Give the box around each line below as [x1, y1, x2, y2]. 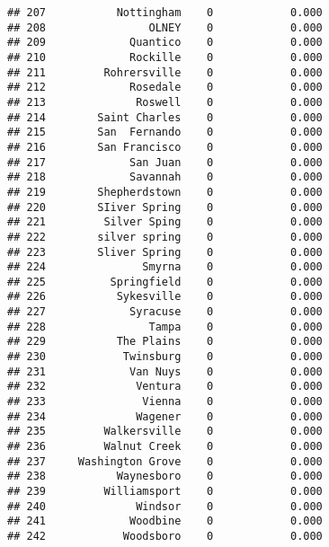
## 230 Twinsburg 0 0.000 [7, 350, 323, 364]
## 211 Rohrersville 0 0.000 [7, 66, 323, 79]
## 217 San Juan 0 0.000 [7, 155, 323, 169]
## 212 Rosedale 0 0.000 [7, 81, 323, 94]
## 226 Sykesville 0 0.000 [7, 290, 323, 304]
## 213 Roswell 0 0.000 [7, 95, 323, 109]
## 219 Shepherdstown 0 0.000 [7, 185, 323, 199]
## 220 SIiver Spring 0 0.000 [7, 200, 323, 214]
